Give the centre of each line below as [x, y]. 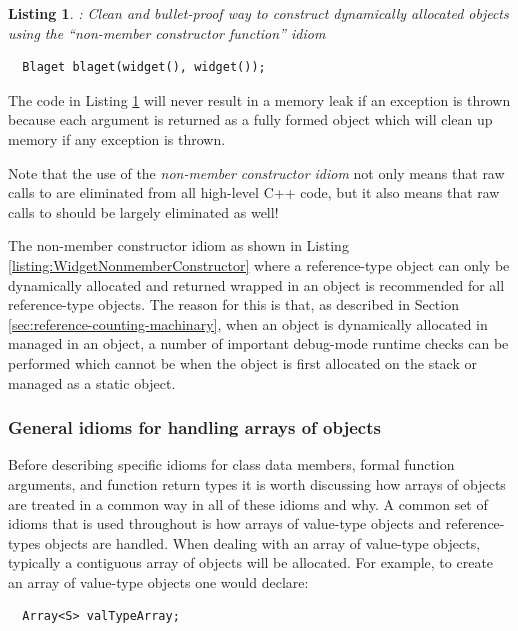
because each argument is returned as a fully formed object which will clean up [250, 119]
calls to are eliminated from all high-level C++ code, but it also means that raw [254, 192]
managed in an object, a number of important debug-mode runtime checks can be [258, 343]
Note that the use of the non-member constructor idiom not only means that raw [256, 172]
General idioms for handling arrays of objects [194, 427]
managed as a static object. [92, 382]
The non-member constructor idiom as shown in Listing [178, 245]
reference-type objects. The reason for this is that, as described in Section [233, 304]
